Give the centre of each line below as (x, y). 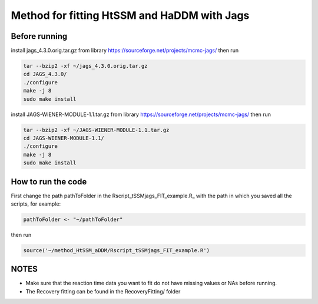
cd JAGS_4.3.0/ (45, 74)
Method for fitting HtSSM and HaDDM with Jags (130, 15)
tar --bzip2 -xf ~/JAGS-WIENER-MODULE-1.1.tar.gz (96, 130)
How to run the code (49, 182)
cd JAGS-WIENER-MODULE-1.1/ (64, 138)
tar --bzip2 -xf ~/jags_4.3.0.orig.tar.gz (85, 66)
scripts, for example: (36, 204)
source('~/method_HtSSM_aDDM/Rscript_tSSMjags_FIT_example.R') (117, 250)
